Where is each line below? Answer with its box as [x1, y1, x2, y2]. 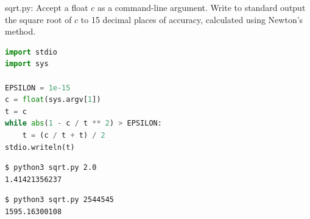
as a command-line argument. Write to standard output [97, 1, 306, 13]
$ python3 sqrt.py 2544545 [5, 195, 114, 204]
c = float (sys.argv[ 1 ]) [5, 95, 101, 104]
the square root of [5, 13, 72, 25]
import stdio [5, 47, 57, 56]
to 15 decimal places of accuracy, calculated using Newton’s [80, 13, 303, 25]
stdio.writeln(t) [5, 143, 75, 152]
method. [5, 25, 36, 38]
